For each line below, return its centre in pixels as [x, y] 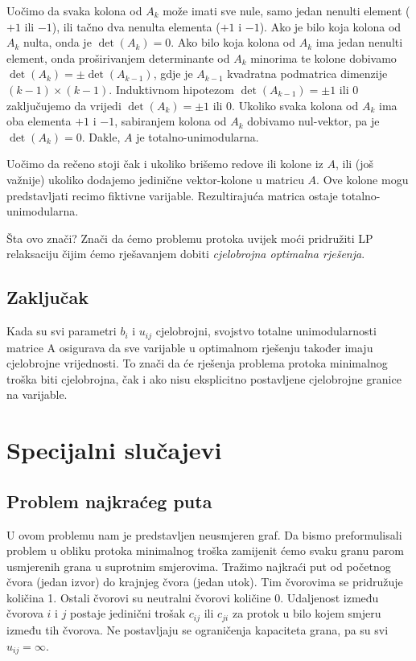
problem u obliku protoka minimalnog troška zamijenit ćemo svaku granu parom [205, 550]
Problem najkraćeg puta [109, 501]
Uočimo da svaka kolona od [74, 10]
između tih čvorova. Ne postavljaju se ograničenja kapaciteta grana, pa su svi [198, 629]
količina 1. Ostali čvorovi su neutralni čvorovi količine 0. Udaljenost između [193, 597]
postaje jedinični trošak [128, 613]
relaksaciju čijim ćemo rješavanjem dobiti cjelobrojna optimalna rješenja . [186, 254]
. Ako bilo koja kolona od [233, 42]
